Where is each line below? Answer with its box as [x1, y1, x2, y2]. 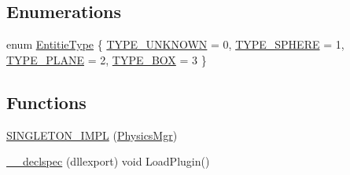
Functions [6, 89, 87, 114]
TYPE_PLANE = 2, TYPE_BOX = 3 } [6, 51, 207, 67]
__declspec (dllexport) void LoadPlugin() [6, 153, 210, 170]
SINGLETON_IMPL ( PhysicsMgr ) [6, 126, 178, 143]
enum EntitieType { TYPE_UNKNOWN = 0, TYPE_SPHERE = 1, [6, 36, 344, 53]
